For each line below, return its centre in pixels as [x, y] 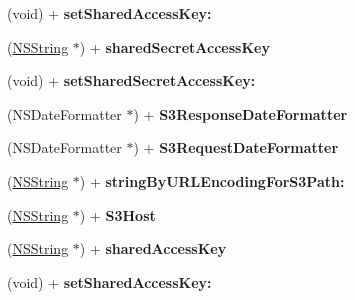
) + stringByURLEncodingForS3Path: [212, 180]
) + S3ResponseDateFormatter [240, 113]
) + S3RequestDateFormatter [236, 147]
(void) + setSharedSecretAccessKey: [131, 80]
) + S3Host [117, 214]
